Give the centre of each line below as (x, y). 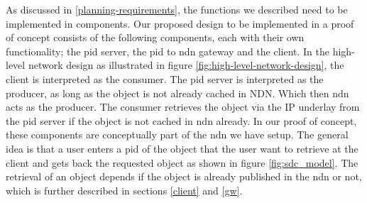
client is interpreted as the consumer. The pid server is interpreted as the (165, 78)
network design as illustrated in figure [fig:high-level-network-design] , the (186, 65)
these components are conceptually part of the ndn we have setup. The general (177, 135)
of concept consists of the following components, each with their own (155, 37)
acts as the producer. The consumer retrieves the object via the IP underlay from (183, 107)
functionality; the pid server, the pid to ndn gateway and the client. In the (168, 51)
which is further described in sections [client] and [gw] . (124, 190)
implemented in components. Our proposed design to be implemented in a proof (180, 23)
